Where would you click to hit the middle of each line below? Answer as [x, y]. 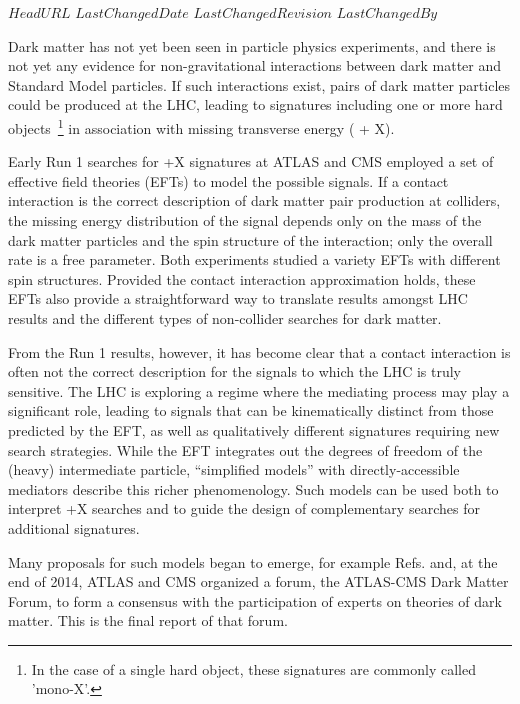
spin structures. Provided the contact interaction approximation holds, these [242, 278]
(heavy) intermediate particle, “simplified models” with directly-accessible [234, 469]
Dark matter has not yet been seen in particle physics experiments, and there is [252, 45]
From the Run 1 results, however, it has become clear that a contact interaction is [259, 351]
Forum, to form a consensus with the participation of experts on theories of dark [255, 600]
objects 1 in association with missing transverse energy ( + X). [201, 126]
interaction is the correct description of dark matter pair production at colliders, [254, 200]
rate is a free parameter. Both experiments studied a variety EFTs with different [254, 259]
